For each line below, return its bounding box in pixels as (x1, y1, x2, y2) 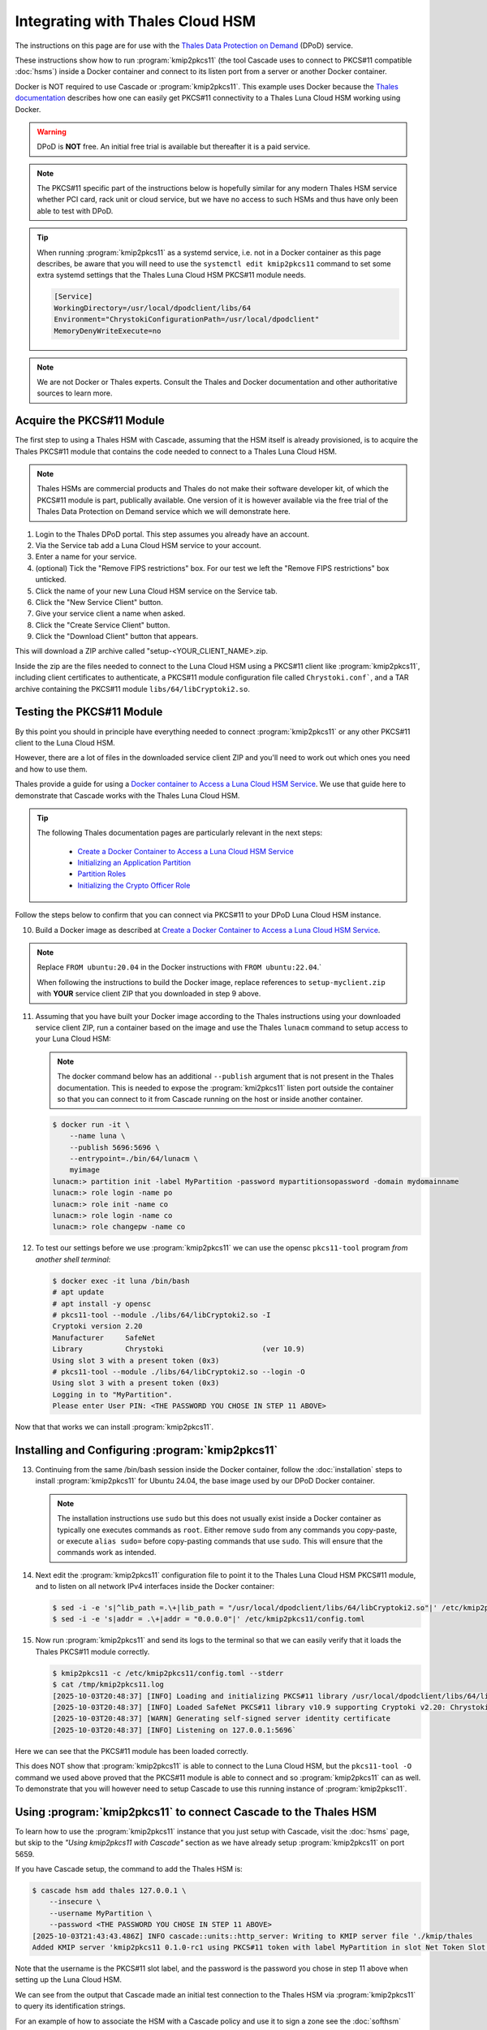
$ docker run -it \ (52, 1120, 130, 1129)
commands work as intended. (57, 1548, 157, 1557)
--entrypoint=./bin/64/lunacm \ (69, 1154, 199, 1164)
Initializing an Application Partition (77, 857, 192, 868)
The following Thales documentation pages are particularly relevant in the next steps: (37, 828, 323, 838)
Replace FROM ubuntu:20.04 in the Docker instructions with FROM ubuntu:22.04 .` (37, 962, 322, 972)
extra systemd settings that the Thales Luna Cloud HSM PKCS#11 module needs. (37, 270, 306, 280)
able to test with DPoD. (37, 205, 114, 215)
